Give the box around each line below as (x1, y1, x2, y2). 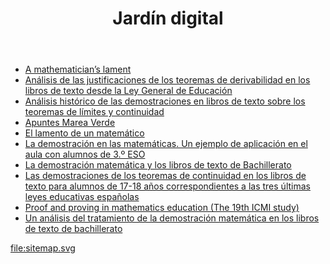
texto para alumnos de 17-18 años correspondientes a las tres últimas (24, 180, 311, 192)
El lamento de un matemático (24, 127, 145, 139)
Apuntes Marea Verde (24, 117, 116, 129)
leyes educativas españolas (24, 191, 140, 203)
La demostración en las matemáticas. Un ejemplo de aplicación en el (24, 138, 308, 150)
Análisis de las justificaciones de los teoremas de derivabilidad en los (24, 74, 311, 86)
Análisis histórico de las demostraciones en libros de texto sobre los (24, 95, 306, 107)
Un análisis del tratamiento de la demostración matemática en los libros (24, 212, 320, 224)
